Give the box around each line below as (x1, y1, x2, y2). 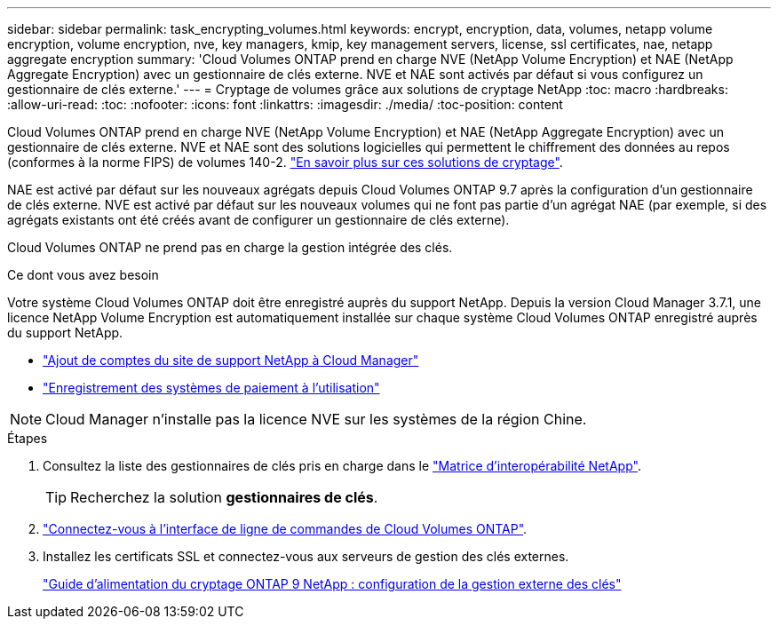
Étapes (7, 431, 48, 446)
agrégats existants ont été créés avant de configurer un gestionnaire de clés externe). (7, 212, 510, 227)
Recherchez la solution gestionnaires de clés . (70, 488, 378, 506)
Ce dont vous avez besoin (7, 267, 159, 282)
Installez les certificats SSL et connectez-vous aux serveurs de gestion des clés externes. (43, 549, 569, 564)
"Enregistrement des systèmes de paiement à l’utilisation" (43, 380, 380, 395)
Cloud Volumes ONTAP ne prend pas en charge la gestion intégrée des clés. (7, 240, 453, 255)
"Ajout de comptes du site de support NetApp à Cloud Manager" (43, 353, 419, 368)
